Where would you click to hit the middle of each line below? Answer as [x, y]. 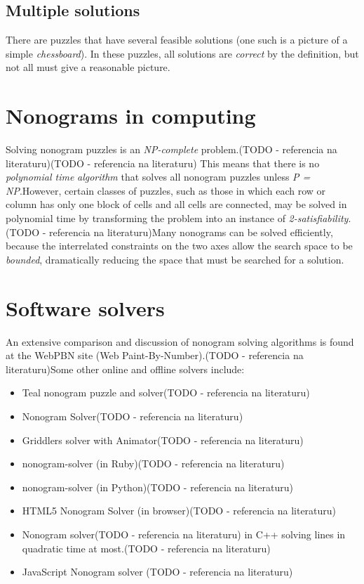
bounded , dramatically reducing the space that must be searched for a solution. [175, 259]
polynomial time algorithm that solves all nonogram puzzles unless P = [158, 177]
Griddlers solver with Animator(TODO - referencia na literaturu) [163, 440]
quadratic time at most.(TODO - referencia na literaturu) [146, 548]
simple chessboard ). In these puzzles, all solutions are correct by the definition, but [182, 53]
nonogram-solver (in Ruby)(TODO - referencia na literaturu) [153, 463]
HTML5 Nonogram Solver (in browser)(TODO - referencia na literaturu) [179, 511]
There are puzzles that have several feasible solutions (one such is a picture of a [177, 40]
